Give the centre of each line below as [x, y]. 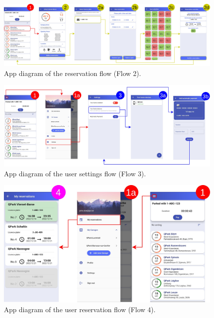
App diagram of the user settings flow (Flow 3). [75, 173]
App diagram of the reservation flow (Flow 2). [72, 73]
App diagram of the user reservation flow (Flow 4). [80, 309]
